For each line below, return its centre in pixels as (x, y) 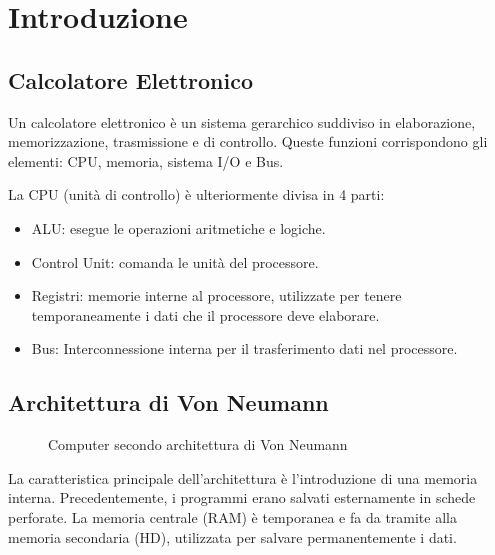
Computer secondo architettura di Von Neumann (198, 444)
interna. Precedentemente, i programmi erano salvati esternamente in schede (242, 497)
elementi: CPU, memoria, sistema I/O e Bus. (146, 160)
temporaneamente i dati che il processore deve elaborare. (205, 314)
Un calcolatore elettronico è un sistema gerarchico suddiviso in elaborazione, (242, 121)
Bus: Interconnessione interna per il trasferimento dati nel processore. (244, 348)
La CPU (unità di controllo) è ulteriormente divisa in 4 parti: (196, 194)
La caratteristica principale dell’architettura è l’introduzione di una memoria (243, 477)
